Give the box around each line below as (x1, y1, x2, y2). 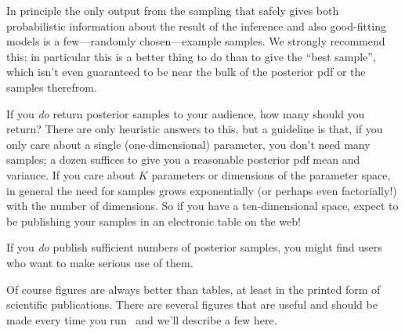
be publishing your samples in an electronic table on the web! (6, 212, 301, 229)
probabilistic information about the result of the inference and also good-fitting (6, 17, 387, 34)
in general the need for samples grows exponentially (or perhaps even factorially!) (6, 182, 397, 198)
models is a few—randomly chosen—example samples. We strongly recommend (6, 33, 385, 49)
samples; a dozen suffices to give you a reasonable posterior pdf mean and (6, 151, 360, 168)
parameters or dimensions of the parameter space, (151, 166, 391, 183)
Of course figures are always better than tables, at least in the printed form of (6, 281, 381, 297)
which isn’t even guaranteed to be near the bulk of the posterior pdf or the (6, 63, 366, 80)
